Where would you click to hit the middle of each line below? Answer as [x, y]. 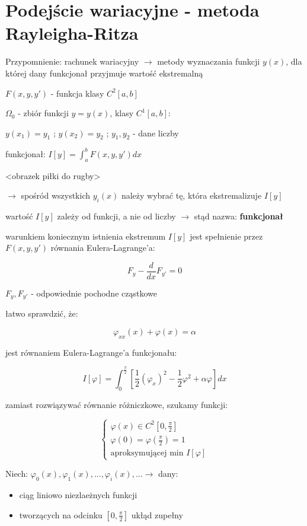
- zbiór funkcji [43, 113]
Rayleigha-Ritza [72, 33]
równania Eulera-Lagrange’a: [103, 248]
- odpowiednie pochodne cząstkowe [94, 293]
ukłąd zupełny [157, 514]
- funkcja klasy [77, 93]
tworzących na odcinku [61, 514]
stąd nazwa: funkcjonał [239, 216]
